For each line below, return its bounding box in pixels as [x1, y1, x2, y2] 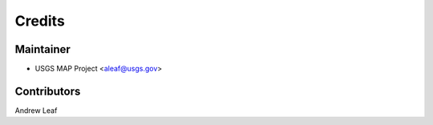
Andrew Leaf [14, 105, 58, 115]
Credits [14, 12, 66, 30]
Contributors [14, 84, 81, 98]
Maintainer [14, 42, 71, 56]
